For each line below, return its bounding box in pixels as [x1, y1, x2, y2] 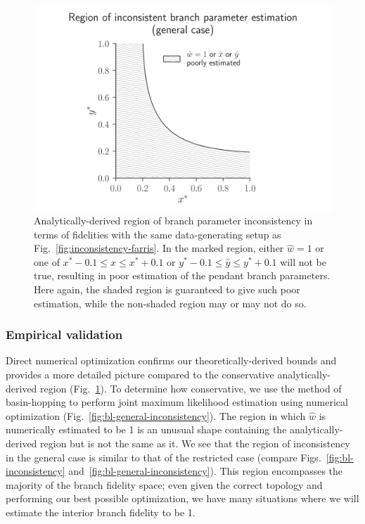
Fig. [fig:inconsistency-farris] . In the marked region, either [34, 241, 284, 255]
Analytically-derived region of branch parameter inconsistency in [34, 213, 313, 228]
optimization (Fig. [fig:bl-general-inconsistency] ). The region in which [6, 408, 306, 423]
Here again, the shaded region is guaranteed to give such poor [34, 282, 300, 297]
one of [34, 254, 60, 269]
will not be [280, 254, 326, 269]
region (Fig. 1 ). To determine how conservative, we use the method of [40, 381, 342, 395]
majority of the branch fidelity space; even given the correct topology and [6, 477, 323, 492]
